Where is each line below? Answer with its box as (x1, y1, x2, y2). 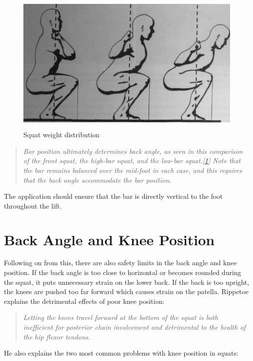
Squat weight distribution (23, 129, 100, 140)
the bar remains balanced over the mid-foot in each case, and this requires (23, 165, 242, 175)
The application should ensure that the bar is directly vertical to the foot (4, 191, 223, 201)
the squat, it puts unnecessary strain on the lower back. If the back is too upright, (4, 276, 250, 287)
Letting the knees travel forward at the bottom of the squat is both (23, 312, 218, 322)
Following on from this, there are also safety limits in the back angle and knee (4, 257, 237, 268)
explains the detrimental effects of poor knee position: (4, 296, 165, 306)
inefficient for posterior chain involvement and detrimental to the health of (23, 322, 246, 332)
